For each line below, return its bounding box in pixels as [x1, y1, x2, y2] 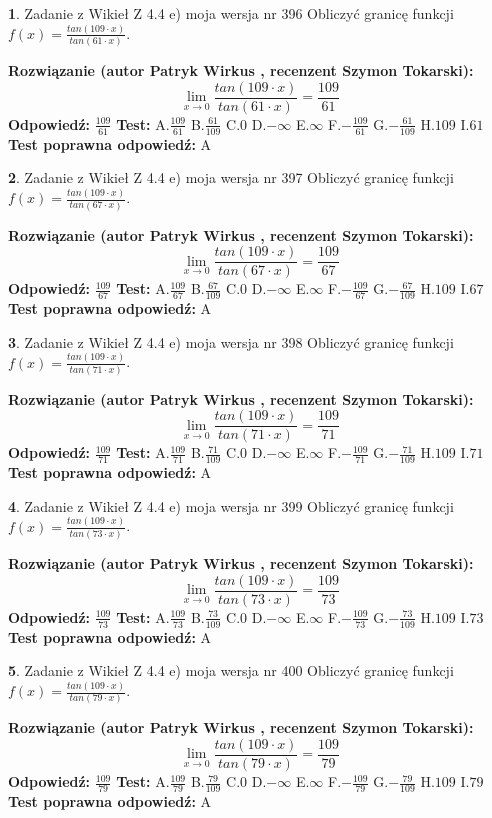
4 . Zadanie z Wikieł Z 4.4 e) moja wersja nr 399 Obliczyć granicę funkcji [8, 495, 454, 516]
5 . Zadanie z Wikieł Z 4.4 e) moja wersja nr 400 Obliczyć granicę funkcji [8, 660, 454, 681]
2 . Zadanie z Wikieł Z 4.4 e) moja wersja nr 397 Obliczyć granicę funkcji [8, 167, 454, 188]
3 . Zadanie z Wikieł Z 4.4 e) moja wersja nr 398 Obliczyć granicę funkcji [8, 331, 454, 352]
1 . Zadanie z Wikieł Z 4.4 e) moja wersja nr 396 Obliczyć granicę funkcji [8, 3, 454, 23]
